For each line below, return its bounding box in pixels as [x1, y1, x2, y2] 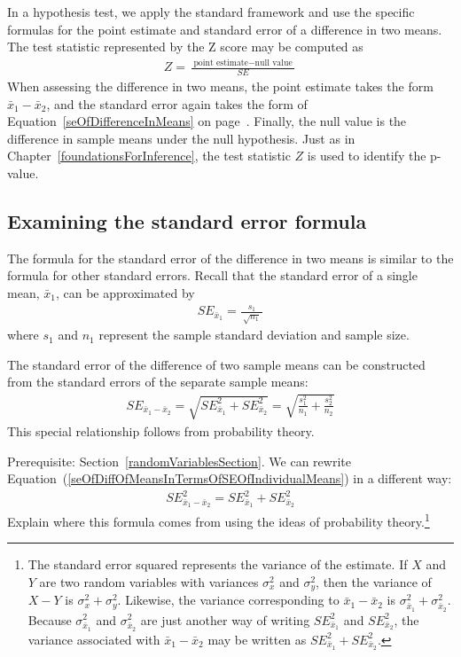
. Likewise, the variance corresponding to [117, 591, 340, 609]
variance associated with [27, 630, 160, 648]
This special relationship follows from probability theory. [7, 421, 315, 440]
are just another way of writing [140, 610, 310, 629]
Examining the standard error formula [7, 207, 367, 234]
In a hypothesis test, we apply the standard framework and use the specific [7, 3, 415, 20]
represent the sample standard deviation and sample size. [98, 325, 410, 344]
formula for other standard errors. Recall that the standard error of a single [7, 266, 418, 285]
